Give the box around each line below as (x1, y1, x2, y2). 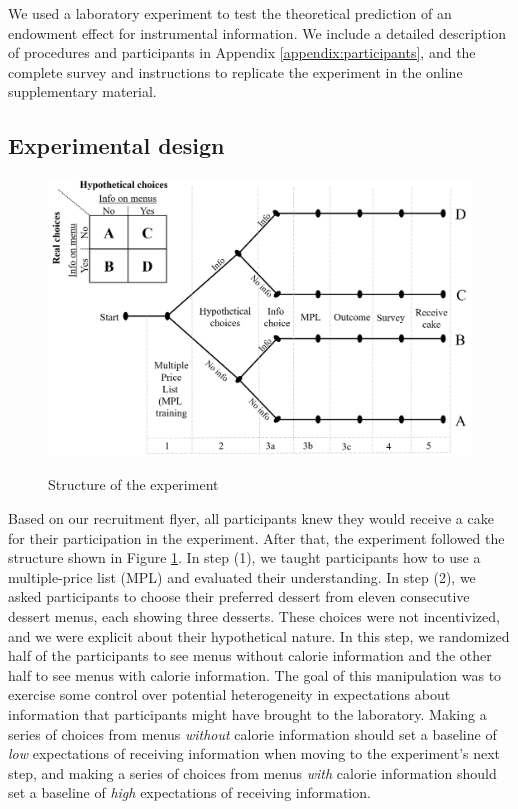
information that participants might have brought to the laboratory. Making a (8, 703, 487, 724)
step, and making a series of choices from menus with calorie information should (8, 762, 497, 783)
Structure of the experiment (48, 474, 219, 495)
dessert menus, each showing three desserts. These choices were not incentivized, (8, 605, 500, 626)
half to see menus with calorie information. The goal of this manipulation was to (8, 664, 502, 685)
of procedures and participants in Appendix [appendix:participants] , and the (8, 42, 476, 63)
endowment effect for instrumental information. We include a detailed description (8, 22, 507, 43)
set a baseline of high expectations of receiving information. (8, 782, 371, 803)
